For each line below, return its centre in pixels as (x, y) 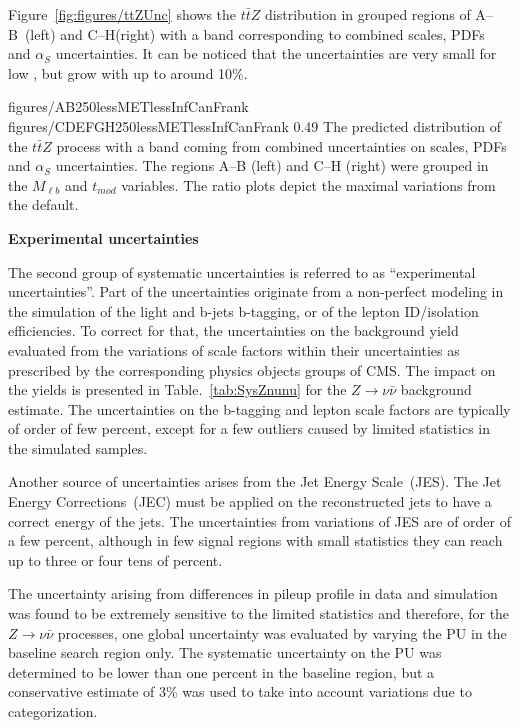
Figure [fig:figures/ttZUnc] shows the (122, 14)
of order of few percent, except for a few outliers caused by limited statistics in (249, 428)
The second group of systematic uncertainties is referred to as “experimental (242, 271)
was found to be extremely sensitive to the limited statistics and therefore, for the (259, 613)
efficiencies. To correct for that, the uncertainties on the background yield (233, 330)
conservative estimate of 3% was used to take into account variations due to (240, 691)
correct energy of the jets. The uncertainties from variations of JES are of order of (260, 520)
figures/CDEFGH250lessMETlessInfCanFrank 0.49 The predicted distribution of (254, 125)
